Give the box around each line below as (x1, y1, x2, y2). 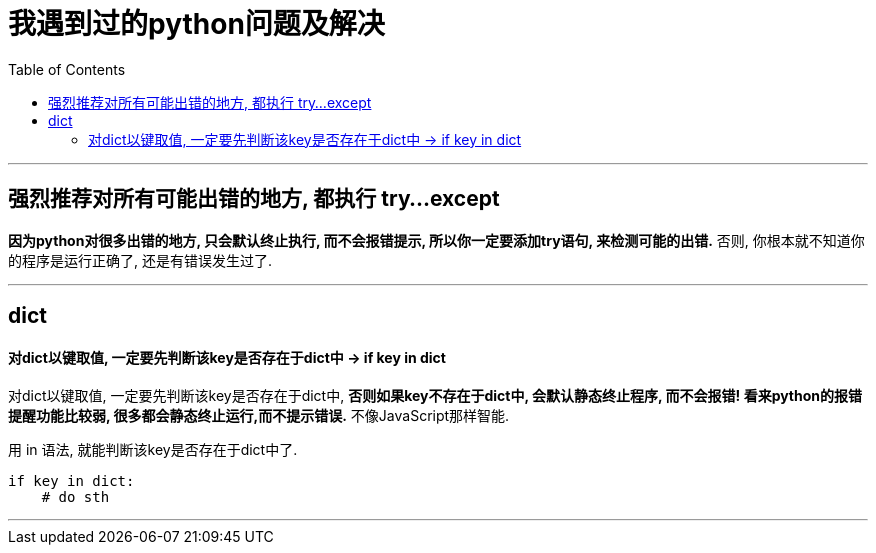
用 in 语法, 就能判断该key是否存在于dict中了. (8, 441, 298, 459)
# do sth (41, 489, 110, 506)
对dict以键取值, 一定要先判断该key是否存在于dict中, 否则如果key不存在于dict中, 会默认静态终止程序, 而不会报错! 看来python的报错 (8, 387, 863, 405)
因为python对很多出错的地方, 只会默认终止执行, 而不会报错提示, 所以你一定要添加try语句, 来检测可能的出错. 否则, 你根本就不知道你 (8, 231, 865, 249)
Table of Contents (8, 60, 126, 78)
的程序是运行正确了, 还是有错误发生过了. (8, 251, 273, 269)
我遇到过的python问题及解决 (8, 7, 385, 41)
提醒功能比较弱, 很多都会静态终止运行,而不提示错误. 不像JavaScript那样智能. (8, 407, 510, 425)
